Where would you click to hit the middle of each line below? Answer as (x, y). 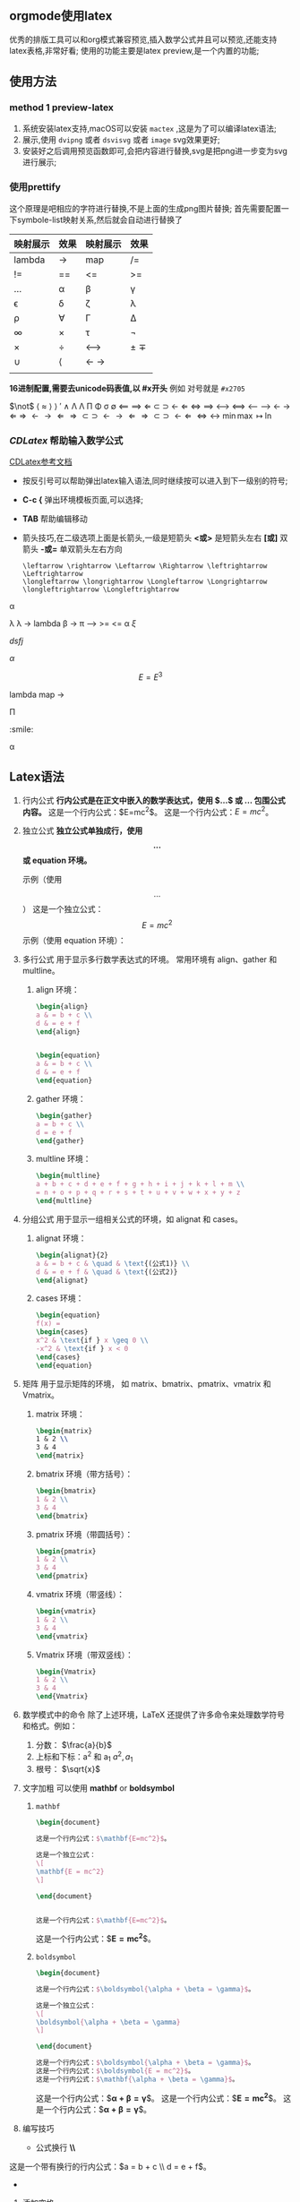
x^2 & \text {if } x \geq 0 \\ (92, 1340)
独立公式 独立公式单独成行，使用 (82, 830)
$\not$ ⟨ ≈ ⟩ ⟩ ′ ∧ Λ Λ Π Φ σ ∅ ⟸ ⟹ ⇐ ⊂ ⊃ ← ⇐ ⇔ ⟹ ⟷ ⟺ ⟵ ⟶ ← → (150, 406)
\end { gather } (60, 1140)
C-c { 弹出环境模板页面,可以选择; (83, 500)
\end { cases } (58, 1357)
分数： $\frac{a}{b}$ (73, 1745)
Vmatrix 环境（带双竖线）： (85, 1655)
